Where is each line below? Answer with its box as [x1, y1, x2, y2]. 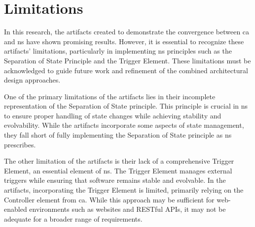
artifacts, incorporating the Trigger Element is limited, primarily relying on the [4, 185, 244, 195]
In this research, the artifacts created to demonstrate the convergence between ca [4, 27, 250, 37]
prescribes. [4, 139, 36, 149]
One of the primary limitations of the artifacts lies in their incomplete [4, 91, 216, 101]
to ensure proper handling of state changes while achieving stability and [4, 110, 221, 120]
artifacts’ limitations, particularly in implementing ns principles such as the [4, 46, 232, 56]
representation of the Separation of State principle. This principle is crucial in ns [4, 101, 248, 111]
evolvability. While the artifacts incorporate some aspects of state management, [4, 120, 244, 130]
